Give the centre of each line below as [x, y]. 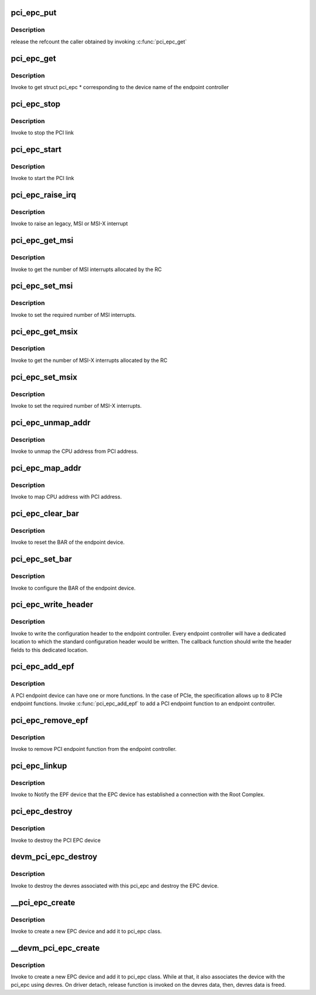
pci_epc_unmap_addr [51, 422]
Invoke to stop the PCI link [42, 133]
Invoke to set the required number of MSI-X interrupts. [76, 406]
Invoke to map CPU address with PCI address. [66, 497]
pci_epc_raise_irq [43, 195]
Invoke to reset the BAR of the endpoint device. [68, 542]
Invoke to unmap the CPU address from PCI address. [75, 451]
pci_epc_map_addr [46, 468]
